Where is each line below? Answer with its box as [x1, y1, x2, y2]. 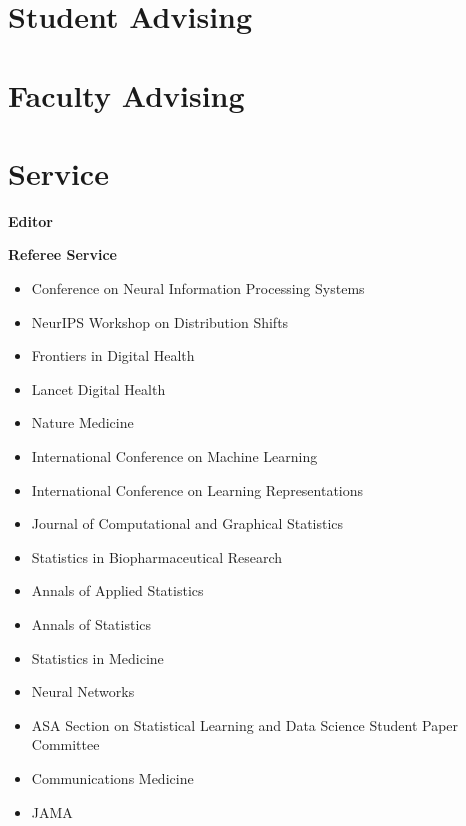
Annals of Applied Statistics [31, 580, 204, 601]
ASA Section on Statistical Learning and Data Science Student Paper [31, 714, 459, 735]
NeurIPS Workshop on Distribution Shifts [31, 311, 289, 332]
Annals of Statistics [31, 614, 152, 634]
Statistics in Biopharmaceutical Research [31, 546, 283, 567]
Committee [31, 734, 100, 755]
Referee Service [8, 244, 117, 265]
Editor [8, 210, 53, 231]
